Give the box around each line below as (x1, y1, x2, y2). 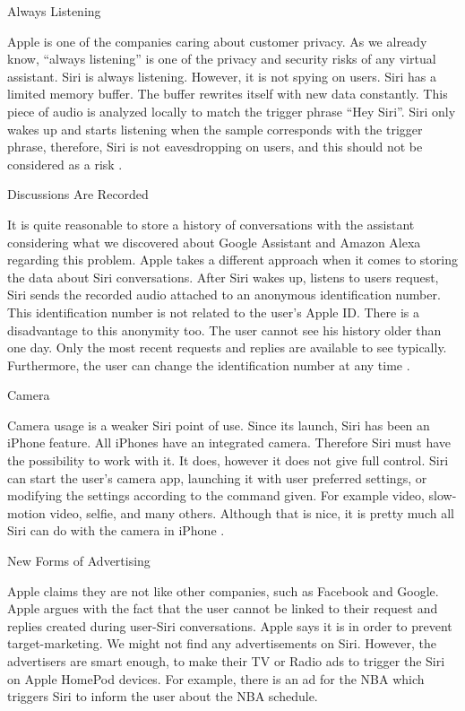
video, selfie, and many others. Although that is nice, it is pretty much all (49, 503, 454, 522)
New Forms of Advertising (7, 551, 151, 570)
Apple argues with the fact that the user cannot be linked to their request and (7, 599, 438, 618)
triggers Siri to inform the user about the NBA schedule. (7, 687, 318, 706)
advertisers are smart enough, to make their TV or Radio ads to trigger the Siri (7, 652, 445, 670)
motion (7, 503, 46, 522)
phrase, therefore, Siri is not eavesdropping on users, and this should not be (7, 137, 423, 156)
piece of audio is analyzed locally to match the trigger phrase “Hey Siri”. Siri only (7, 101, 456, 120)
